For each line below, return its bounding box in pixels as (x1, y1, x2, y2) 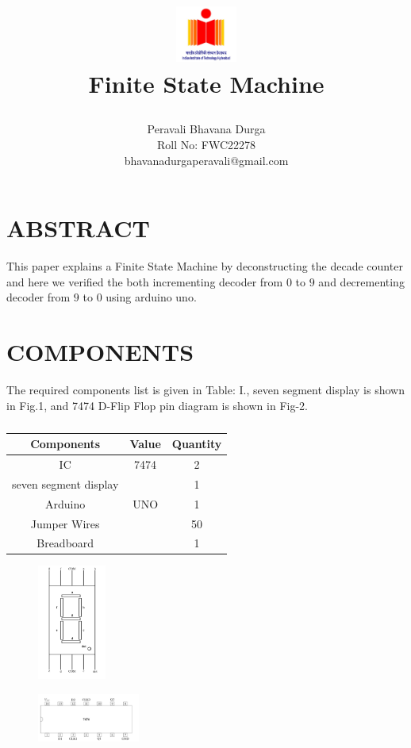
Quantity (171, 435, 222, 452)
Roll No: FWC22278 (156, 136, 256, 152)
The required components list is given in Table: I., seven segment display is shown (6, 381, 405, 397)
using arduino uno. (106, 289, 197, 305)
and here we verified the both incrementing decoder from (6, 273, 283, 290)
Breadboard (36, 535, 94, 551)
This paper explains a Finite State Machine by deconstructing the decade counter (6, 258, 403, 274)
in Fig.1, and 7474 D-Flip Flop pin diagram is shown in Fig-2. (6, 397, 308, 413)
